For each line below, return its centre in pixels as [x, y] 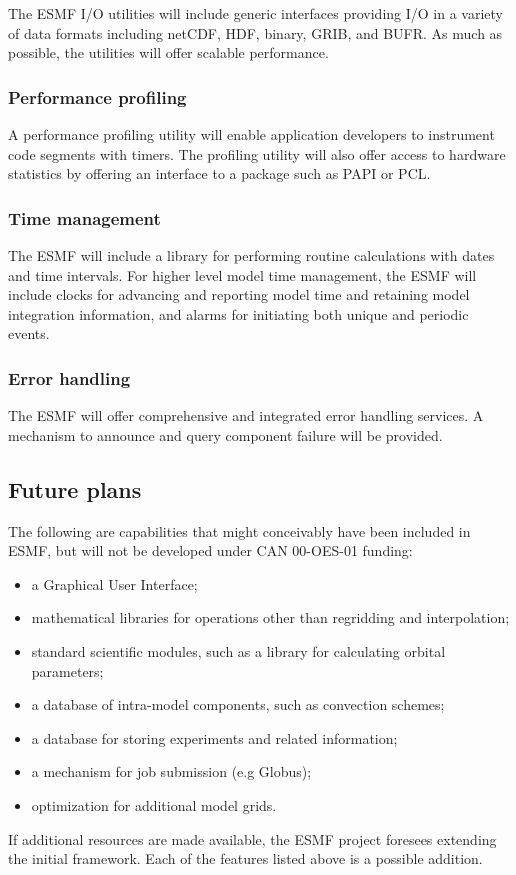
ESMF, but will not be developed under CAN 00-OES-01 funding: [210, 550]
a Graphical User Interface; [114, 583]
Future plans [75, 488]
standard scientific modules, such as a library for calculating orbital [238, 650]
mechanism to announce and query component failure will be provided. [225, 434]
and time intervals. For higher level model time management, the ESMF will [242, 274]
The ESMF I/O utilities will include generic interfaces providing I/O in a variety [255, 13]
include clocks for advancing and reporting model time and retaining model [239, 294]
